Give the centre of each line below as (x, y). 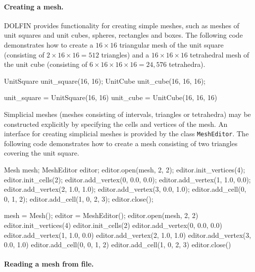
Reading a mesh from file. (49, 264)
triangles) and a (125, 54)
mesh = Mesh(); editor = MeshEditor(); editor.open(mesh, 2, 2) (101, 215)
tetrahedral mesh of (220, 54)
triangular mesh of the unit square (172, 44)
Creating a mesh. (34, 6)
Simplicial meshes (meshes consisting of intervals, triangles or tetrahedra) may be (127, 114)
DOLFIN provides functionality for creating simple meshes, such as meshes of (122, 25)
